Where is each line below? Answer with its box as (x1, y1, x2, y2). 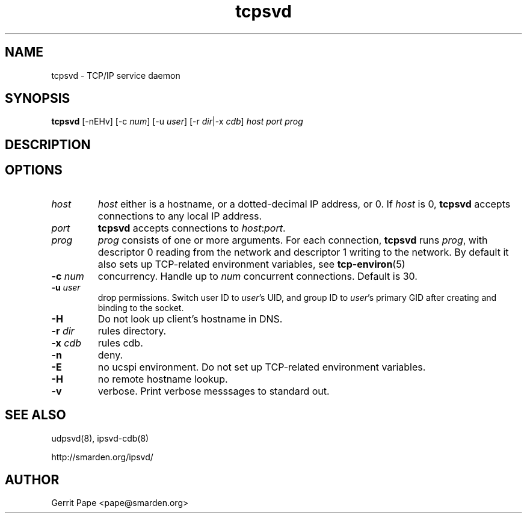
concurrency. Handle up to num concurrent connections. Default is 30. (97, 270, 418, 282)
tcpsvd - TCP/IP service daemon (51, 70, 180, 81)
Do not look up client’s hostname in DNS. (97, 312, 283, 325)
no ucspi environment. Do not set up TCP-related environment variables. (97, 360, 426, 373)
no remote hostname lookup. (97, 372, 228, 385)
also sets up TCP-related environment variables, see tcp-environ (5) (97, 257, 405, 270)
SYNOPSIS (5, 91, 70, 106)
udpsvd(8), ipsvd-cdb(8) (51, 433, 149, 443)
